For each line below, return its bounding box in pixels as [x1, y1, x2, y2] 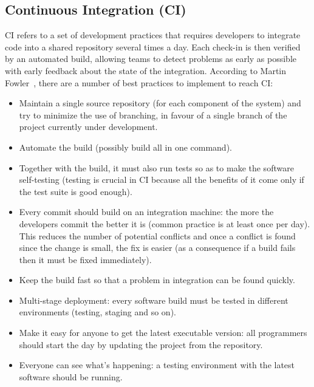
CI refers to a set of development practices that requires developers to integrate [5, 29, 301, 41]
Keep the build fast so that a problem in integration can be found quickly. [19, 273, 295, 286]
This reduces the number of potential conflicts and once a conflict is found [19, 229, 296, 242]
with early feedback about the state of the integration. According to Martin [5, 64, 287, 77]
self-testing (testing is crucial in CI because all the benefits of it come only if [19, 173, 304, 186]
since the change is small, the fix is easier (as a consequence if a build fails [19, 241, 296, 254]
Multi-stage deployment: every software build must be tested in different [19, 293, 288, 306]
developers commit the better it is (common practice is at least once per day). [19, 217, 310, 230]
